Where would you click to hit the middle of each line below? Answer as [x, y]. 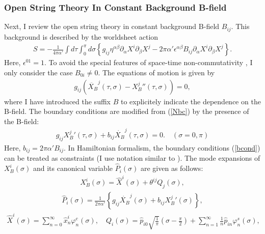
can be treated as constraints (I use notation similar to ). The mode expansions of [132, 158]
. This [240, 26]
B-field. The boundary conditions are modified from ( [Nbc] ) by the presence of [127, 111]
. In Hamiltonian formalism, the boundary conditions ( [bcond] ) [162, 147]
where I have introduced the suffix [57, 101]
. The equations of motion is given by [156, 72]
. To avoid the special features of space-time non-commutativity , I [148, 62]
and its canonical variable [73, 168]
